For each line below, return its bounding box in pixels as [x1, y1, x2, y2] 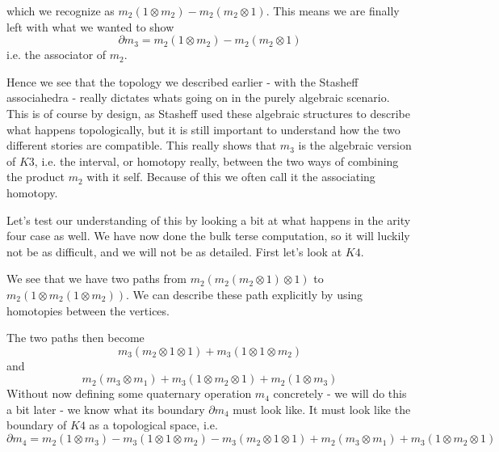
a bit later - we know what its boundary [6, 400, 205, 417]
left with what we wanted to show [6, 18, 174, 35]
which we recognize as [6, 2, 115, 19]
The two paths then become [6, 329, 145, 346]
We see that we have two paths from [6, 270, 187, 287]
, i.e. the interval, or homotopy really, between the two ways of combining [34, 152, 399, 169]
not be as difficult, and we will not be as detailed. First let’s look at [6, 243, 342, 260]
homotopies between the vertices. [6, 302, 170, 319]
